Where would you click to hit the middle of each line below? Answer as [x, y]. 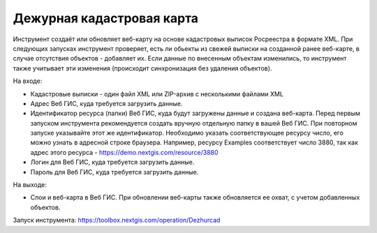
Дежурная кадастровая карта [106, 18]
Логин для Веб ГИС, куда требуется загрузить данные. [112, 162]
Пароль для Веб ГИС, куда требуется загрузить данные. [114, 172]
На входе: [28, 81]
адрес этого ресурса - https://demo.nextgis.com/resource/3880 [125, 152]
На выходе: [30, 185]
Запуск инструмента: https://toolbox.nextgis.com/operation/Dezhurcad [117, 220]
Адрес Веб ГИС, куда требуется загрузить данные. [106, 103]
